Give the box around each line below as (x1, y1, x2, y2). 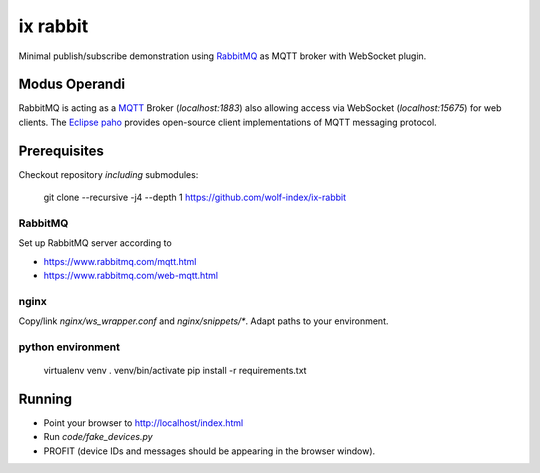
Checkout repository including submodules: (18, 168, 199, 180)
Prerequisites (18, 142, 104, 159)
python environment (18, 340, 120, 354)
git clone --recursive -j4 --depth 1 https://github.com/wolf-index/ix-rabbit (43, 191, 347, 204)
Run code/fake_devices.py (43, 431, 154, 443)
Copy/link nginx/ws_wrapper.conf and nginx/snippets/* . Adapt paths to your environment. (18, 315, 389, 327)
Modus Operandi (18, 76, 125, 93)
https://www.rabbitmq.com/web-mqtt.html (43, 270, 219, 282)
